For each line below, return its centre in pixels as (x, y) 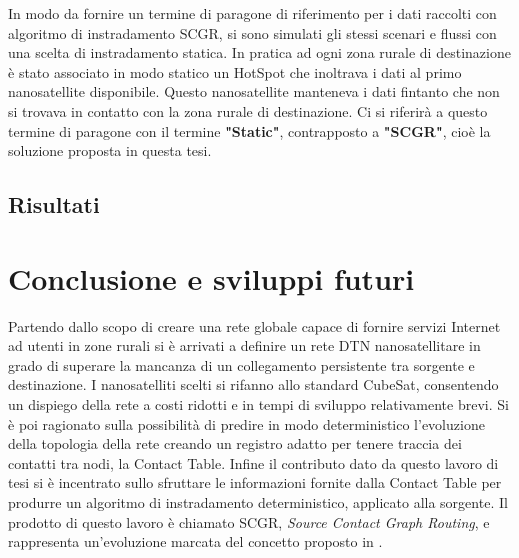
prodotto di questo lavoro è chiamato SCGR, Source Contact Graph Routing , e (249, 521)
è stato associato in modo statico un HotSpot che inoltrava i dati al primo (235, 71)
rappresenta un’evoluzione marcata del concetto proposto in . (195, 541)
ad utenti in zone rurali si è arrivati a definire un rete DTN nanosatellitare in (244, 345)
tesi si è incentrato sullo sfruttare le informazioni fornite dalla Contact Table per (255, 482)
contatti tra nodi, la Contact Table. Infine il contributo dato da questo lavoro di (253, 462)
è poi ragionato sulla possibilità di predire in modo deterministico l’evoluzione (246, 423)
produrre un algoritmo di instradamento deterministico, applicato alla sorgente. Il (258, 502)
